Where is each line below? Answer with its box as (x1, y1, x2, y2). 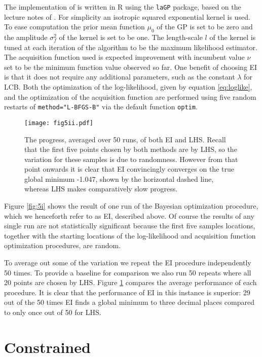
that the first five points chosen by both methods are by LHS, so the (24, 144, 237, 154)
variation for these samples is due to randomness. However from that (24, 153, 238, 164)
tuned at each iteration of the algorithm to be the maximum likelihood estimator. (4, 42, 257, 52)
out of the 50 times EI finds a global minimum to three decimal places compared (4, 297, 254, 307)
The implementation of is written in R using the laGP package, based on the (4, 2, 241, 12)
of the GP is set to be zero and (157, 21, 253, 32)
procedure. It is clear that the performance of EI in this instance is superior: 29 (4, 287, 250, 297)
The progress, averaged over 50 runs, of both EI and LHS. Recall (24, 134, 226, 144)
